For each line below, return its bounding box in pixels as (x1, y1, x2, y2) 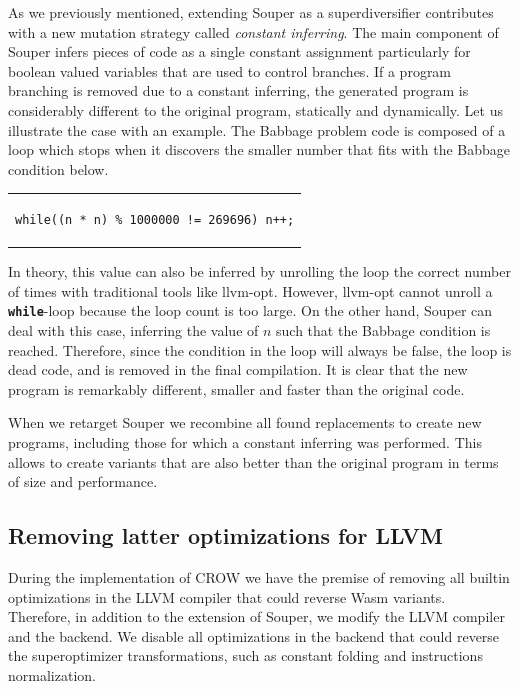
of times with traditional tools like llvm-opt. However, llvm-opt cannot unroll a (8, 280, 493, 301)
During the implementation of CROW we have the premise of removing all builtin (8, 566, 510, 587)
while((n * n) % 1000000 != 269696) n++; (15, 213, 295, 228)
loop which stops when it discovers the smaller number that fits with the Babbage (8, 139, 511, 160)
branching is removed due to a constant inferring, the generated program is (8, 80, 469, 101)
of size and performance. (8, 471, 158, 492)
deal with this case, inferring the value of (8, 320, 259, 341)
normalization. (8, 664, 96, 685)
